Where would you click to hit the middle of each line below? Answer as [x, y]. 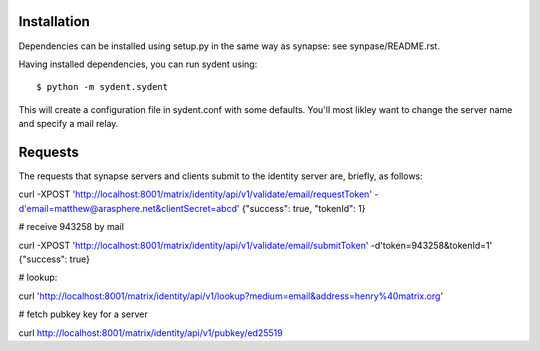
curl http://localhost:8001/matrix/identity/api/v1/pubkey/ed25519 [151, 332]
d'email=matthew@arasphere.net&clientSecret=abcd [127, 208]
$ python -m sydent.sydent [102, 87]
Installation [54, 21]
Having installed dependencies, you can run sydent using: [138, 64]
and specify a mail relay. [68, 124]
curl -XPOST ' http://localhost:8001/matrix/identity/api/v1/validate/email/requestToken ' [195, 194]
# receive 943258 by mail [71, 227]
